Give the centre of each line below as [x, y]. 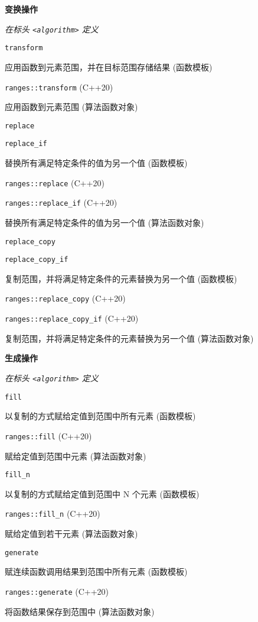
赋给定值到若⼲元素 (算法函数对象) [71, 534]
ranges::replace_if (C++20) [61, 203]
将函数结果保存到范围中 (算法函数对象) [80, 611]
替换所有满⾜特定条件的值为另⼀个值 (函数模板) [96, 163]
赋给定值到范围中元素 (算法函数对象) [76, 456]
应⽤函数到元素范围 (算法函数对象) [71, 107]
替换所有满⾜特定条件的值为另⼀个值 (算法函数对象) [104, 222]
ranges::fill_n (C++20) [53, 514]
